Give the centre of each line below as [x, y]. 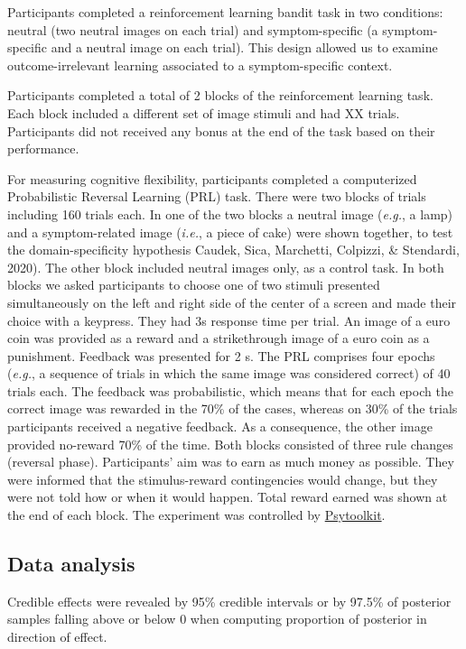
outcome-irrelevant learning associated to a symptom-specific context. [200, 65]
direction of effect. [57, 637]
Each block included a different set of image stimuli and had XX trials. [204, 112]
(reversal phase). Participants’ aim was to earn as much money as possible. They [231, 462]
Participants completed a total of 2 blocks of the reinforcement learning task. [220, 95]
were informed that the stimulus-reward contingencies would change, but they [223, 479]
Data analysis [71, 564]
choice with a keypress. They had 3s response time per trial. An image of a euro [229, 320]
